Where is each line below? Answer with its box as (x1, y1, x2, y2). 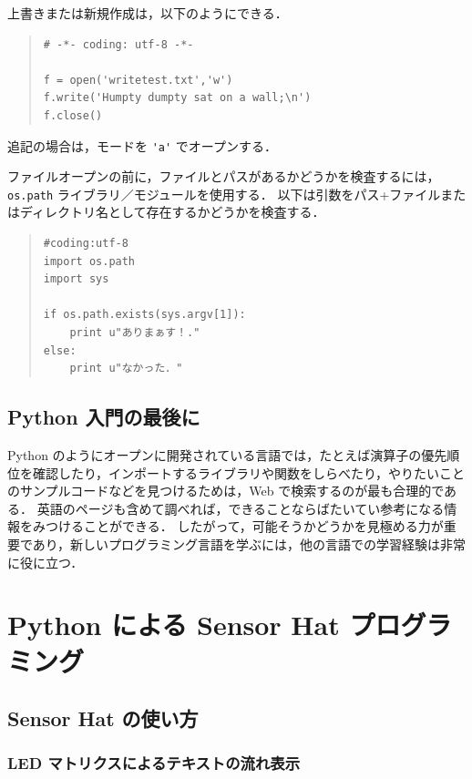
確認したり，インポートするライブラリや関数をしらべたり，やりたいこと (32, 463, 466, 482)
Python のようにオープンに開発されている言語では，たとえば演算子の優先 (7, 446, 447, 465)
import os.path (43, 254, 136, 268)
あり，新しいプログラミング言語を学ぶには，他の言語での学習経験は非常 (32, 534, 466, 553)
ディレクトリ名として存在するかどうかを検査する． (19, 202, 325, 221)
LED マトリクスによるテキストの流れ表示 (7, 752, 301, 774)
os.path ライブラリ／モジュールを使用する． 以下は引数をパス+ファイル (7, 184, 441, 203)
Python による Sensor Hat (7, 606, 340, 643)
